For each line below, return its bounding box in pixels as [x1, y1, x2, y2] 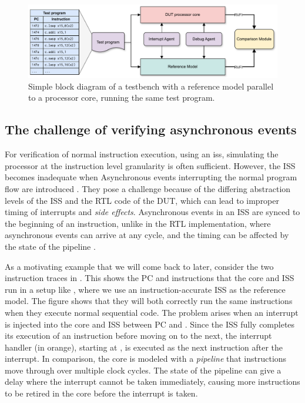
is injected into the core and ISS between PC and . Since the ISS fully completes [5, 318, 295, 330]
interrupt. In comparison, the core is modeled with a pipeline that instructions [5, 352, 287, 365]
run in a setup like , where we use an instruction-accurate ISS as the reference [5, 283, 286, 295]
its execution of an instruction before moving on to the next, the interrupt [5, 329, 272, 342]
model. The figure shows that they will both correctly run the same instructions [5, 295, 293, 307]
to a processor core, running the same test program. [28, 91, 215, 104]
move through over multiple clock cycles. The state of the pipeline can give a [5, 364, 281, 376]
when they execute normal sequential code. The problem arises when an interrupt [5, 306, 299, 318]
